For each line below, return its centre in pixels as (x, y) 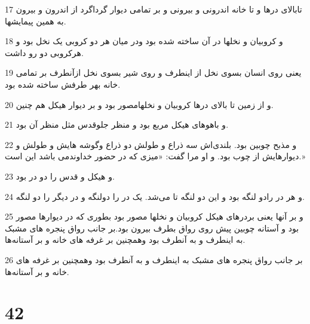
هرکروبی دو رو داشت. (44, 52)
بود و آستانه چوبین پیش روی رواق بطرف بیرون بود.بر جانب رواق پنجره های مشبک (152, 228)
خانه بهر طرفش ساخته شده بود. (63, 84)
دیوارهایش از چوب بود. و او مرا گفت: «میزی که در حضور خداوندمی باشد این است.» (155, 156)
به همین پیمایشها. (36, 21)
